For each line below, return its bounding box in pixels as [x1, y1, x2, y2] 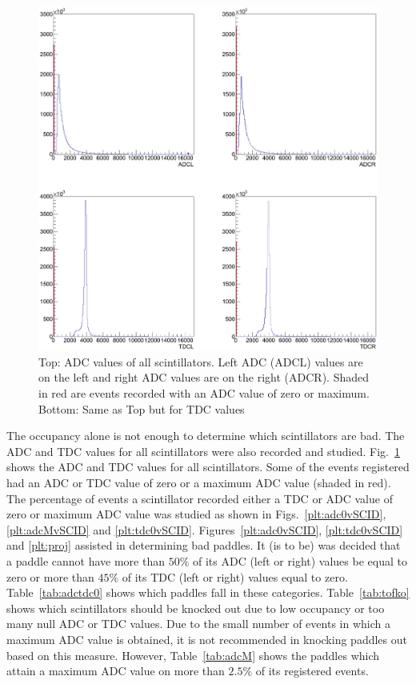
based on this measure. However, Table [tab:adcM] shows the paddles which [6, 646, 380, 663]
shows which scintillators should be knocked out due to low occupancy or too [6, 599, 385, 616]
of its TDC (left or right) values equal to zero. [122, 568, 348, 585]
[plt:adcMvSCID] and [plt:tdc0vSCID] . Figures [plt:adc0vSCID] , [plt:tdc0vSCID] [6, 521, 403, 538]
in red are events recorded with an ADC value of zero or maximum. [38, 385, 370, 402]
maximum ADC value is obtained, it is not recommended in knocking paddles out [6, 630, 407, 647]
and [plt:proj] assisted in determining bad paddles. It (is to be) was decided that [6, 537, 401, 554]
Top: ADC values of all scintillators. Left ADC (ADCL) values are [38, 353, 363, 370]
